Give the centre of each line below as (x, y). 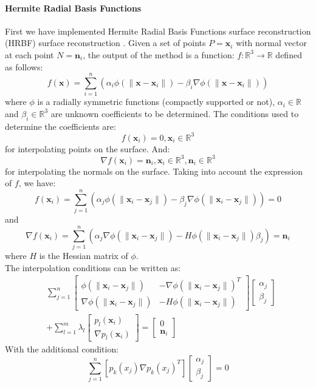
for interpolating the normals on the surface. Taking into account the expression (154, 171)
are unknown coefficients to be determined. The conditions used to (175, 113)
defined (289, 54)
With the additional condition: (62, 349)
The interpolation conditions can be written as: (93, 267)
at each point (29, 54)
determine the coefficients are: (60, 126)
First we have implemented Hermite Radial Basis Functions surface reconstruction (158, 31)
